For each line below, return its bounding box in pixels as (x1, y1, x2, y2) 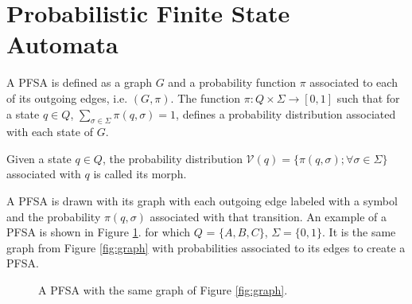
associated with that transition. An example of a (150, 208, 387, 224)
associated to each (309, 74, 398, 91)
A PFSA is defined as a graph (6, 74, 152, 91)
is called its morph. (93, 166, 187, 182)
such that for (336, 89, 400, 106)
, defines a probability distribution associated (176, 105, 396, 122)
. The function (170, 89, 241, 106)
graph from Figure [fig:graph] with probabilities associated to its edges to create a (6, 239, 406, 255)
